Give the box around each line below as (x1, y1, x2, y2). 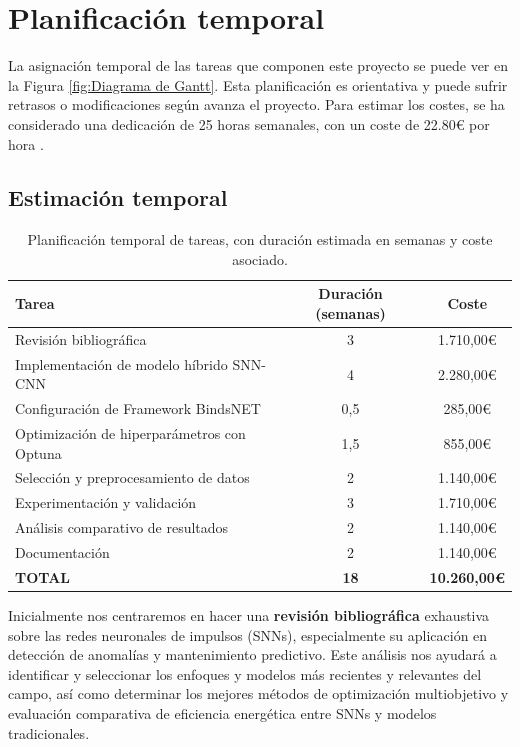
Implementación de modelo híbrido (15, 353, 228, 374)
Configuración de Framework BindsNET (15, 398, 261, 419)
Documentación (15, 542, 110, 563)
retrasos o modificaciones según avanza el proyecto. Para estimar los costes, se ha (8, 94, 505, 115)
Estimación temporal (8, 182, 228, 213)
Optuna (15, 442, 62, 463)
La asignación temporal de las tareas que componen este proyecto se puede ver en (8, 55, 508, 76)
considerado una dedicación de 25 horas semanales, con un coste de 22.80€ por (8, 113, 490, 134)
